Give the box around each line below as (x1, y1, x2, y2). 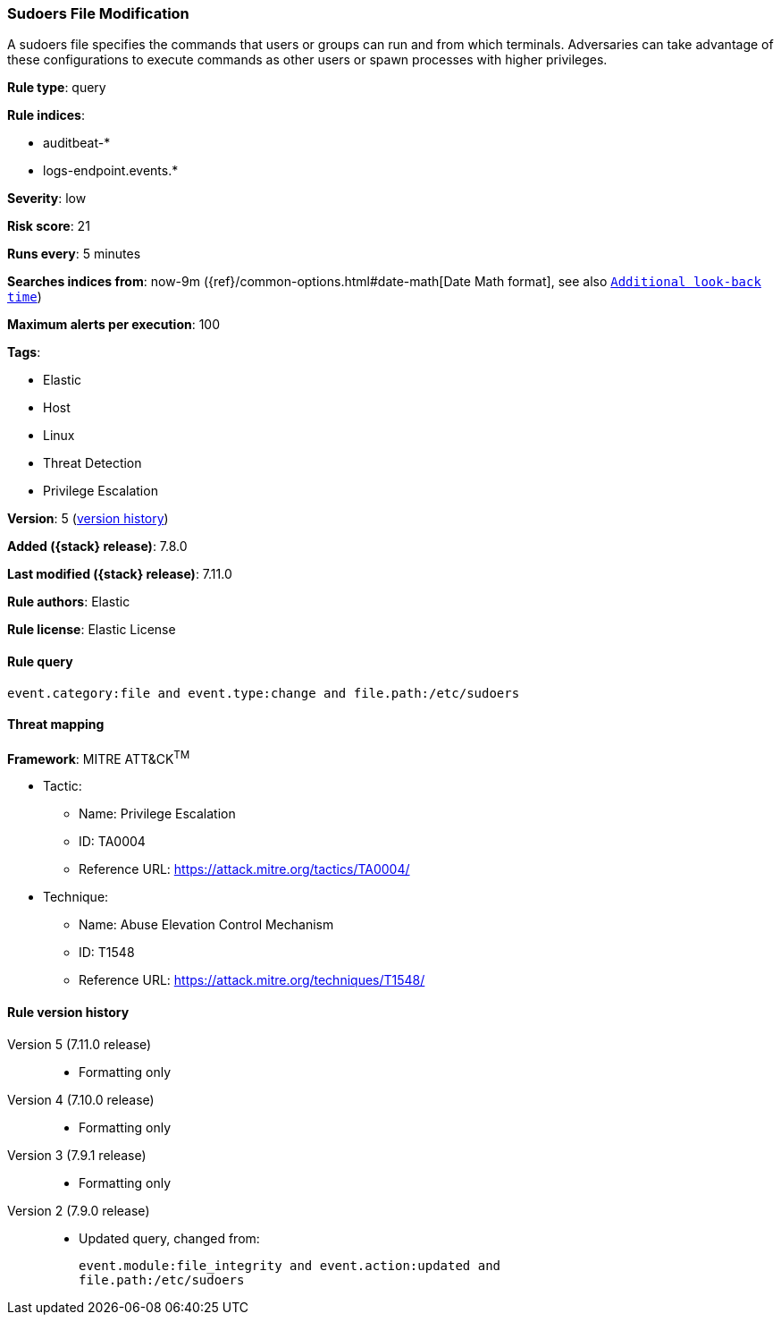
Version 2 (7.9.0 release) (7, 1202, 150, 1218)
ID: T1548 (79, 945, 135, 961)
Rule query (7, 653, 73, 669)
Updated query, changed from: (79, 1230, 260, 1246)
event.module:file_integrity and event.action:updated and (79, 1258, 501, 1273)
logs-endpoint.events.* (43, 163, 179, 179)
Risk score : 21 (7, 218, 90, 234)
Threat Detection (43, 455, 142, 471)
